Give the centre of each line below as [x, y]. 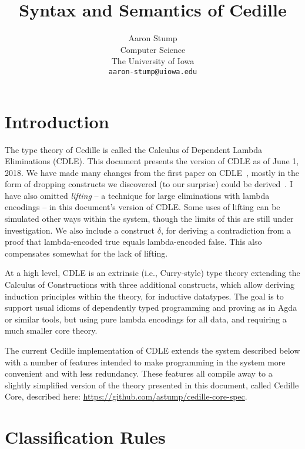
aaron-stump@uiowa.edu [153, 71]
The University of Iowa [153, 61]
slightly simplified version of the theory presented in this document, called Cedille [152, 385]
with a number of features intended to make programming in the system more [145, 362]
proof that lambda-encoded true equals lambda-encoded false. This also [133, 242]
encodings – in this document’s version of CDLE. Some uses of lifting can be [143, 207]
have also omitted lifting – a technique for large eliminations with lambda [137, 195]
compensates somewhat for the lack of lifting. [86, 253]
